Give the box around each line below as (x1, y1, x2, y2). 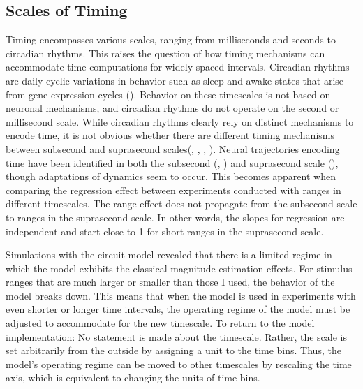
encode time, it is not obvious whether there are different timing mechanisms (6, 128, 334, 142)
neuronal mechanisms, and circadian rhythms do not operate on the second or (6, 101, 339, 115)
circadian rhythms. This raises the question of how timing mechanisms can (6, 45, 325, 60)
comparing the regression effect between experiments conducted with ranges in (6, 182, 341, 197)
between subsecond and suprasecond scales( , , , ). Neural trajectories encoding (6, 141, 340, 156)
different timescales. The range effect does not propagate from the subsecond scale (6, 196, 357, 211)
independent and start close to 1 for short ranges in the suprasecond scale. (6, 223, 324, 238)
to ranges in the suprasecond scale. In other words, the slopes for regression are (6, 210, 345, 224)
